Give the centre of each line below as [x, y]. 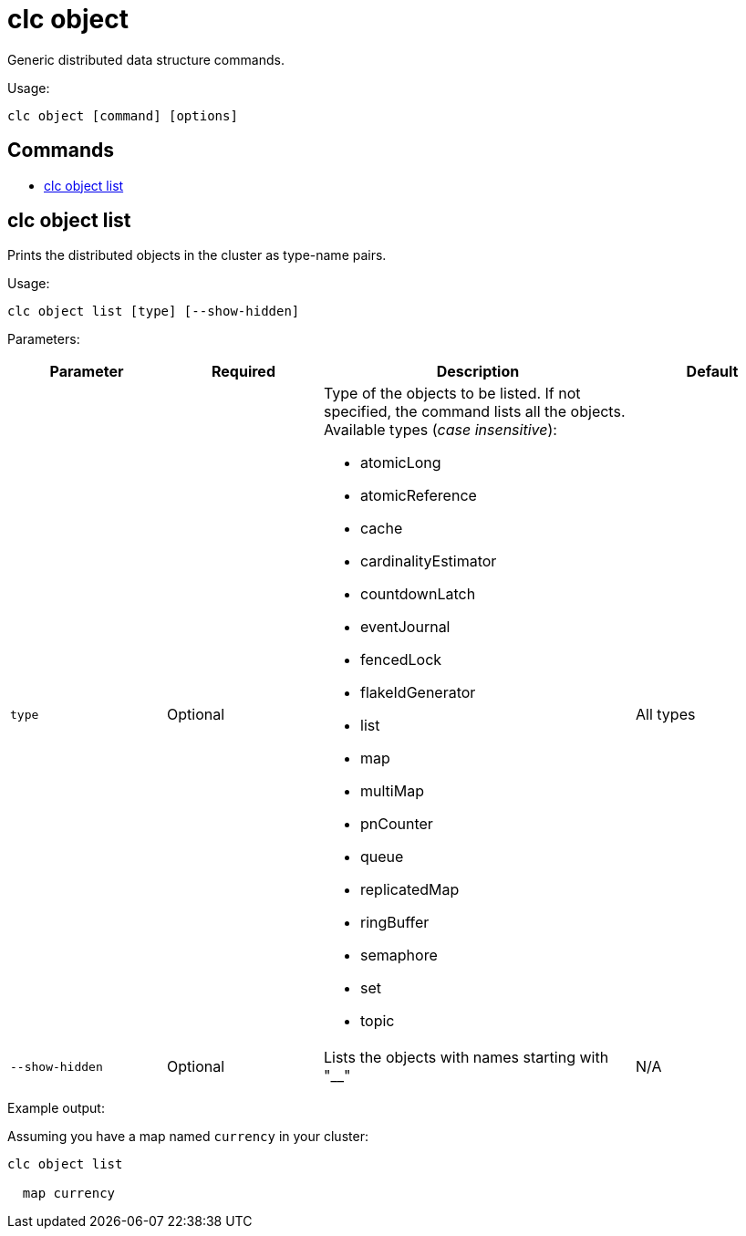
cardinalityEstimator [429, 561]
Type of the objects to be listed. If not [452, 394]
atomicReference [419, 496]
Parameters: [44, 339]
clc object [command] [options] [123, 115]
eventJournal [405, 627]
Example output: [56, 1108]
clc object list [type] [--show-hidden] [154, 312]
